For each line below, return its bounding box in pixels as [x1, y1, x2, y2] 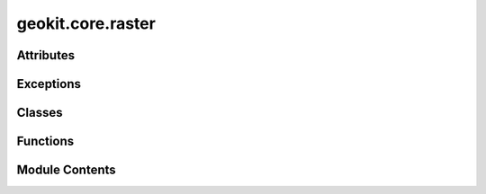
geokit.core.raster [16, 13, 157, 33]
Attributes [16, 48, 76, 63]
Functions [16, 134, 75, 149]
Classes [16, 105, 63, 120]
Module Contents [16, 163, 116, 178]
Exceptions [16, 76, 81, 92]
